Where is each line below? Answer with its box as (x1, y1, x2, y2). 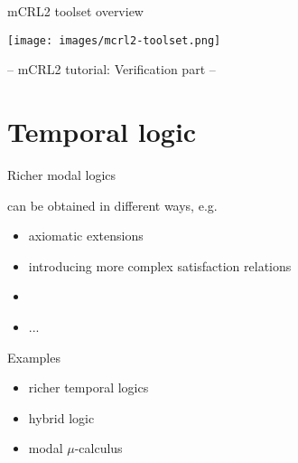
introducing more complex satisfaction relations (28, 256, 292, 275)
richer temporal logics (28, 378, 149, 397)
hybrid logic (28, 408, 95, 427)
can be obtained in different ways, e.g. (7, 195, 218, 214)
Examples (7, 347, 61, 366)
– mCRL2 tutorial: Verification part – (7, 60, 216, 79)
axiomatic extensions (28, 226, 144, 245)
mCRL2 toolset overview (7, 2, 144, 20)
